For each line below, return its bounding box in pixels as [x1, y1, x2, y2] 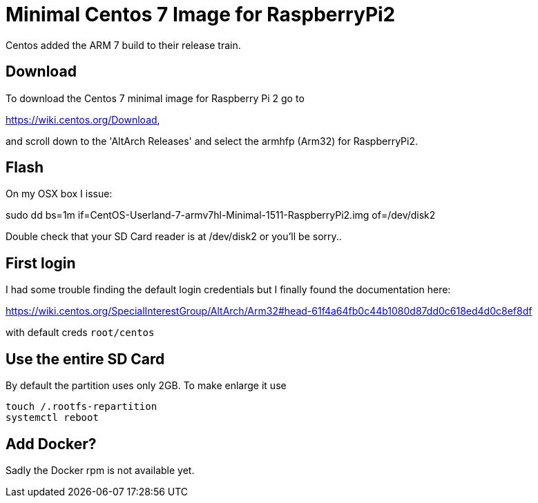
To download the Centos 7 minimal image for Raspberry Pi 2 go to [6, 92, 305, 104]
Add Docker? [6, 435, 97, 453]
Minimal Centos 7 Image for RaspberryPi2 [6, 3, 396, 26]
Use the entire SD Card [6, 350, 165, 368]
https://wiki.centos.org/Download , [6, 113, 160, 126]
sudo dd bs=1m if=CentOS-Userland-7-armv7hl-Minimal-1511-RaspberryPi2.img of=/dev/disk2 [6, 209, 436, 221]
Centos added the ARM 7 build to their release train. [6, 39, 241, 51]
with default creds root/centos [6, 326, 155, 339]
